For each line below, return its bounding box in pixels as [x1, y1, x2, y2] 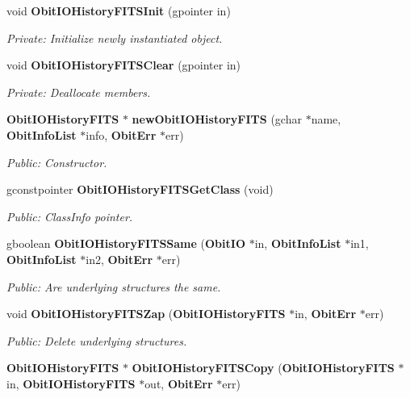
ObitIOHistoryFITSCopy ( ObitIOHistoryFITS [132, 359, 395, 376]
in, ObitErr [295, 305, 357, 322]
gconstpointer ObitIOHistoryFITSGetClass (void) [6, 181, 274, 198]
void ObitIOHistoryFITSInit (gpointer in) [6, 2, 231, 19]
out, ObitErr [144, 375, 213, 392]
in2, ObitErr [86, 250, 153, 267]
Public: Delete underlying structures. [6, 332, 187, 349]
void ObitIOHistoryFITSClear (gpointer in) [6, 57, 241, 73]
